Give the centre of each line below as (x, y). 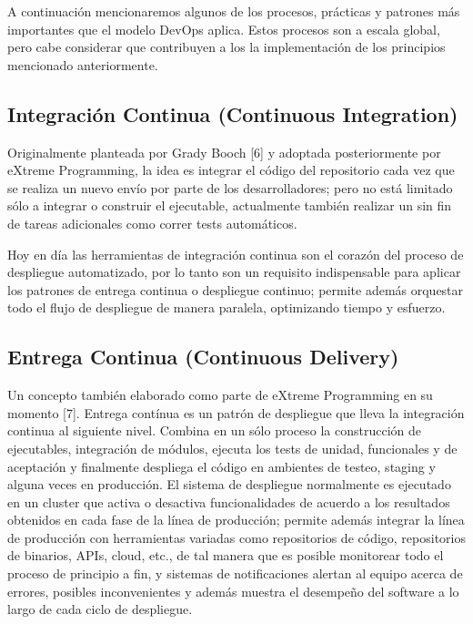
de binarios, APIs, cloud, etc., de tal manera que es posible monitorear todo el (226, 555)
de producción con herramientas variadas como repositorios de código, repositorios (236, 537)
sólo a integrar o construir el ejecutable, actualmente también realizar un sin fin (230, 205)
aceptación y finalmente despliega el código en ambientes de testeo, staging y (221, 466)
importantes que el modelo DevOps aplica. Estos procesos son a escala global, (224, 29)
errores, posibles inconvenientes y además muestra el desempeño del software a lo (233, 591)
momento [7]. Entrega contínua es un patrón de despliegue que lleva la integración (236, 412)
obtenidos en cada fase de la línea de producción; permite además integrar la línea (236, 520)
